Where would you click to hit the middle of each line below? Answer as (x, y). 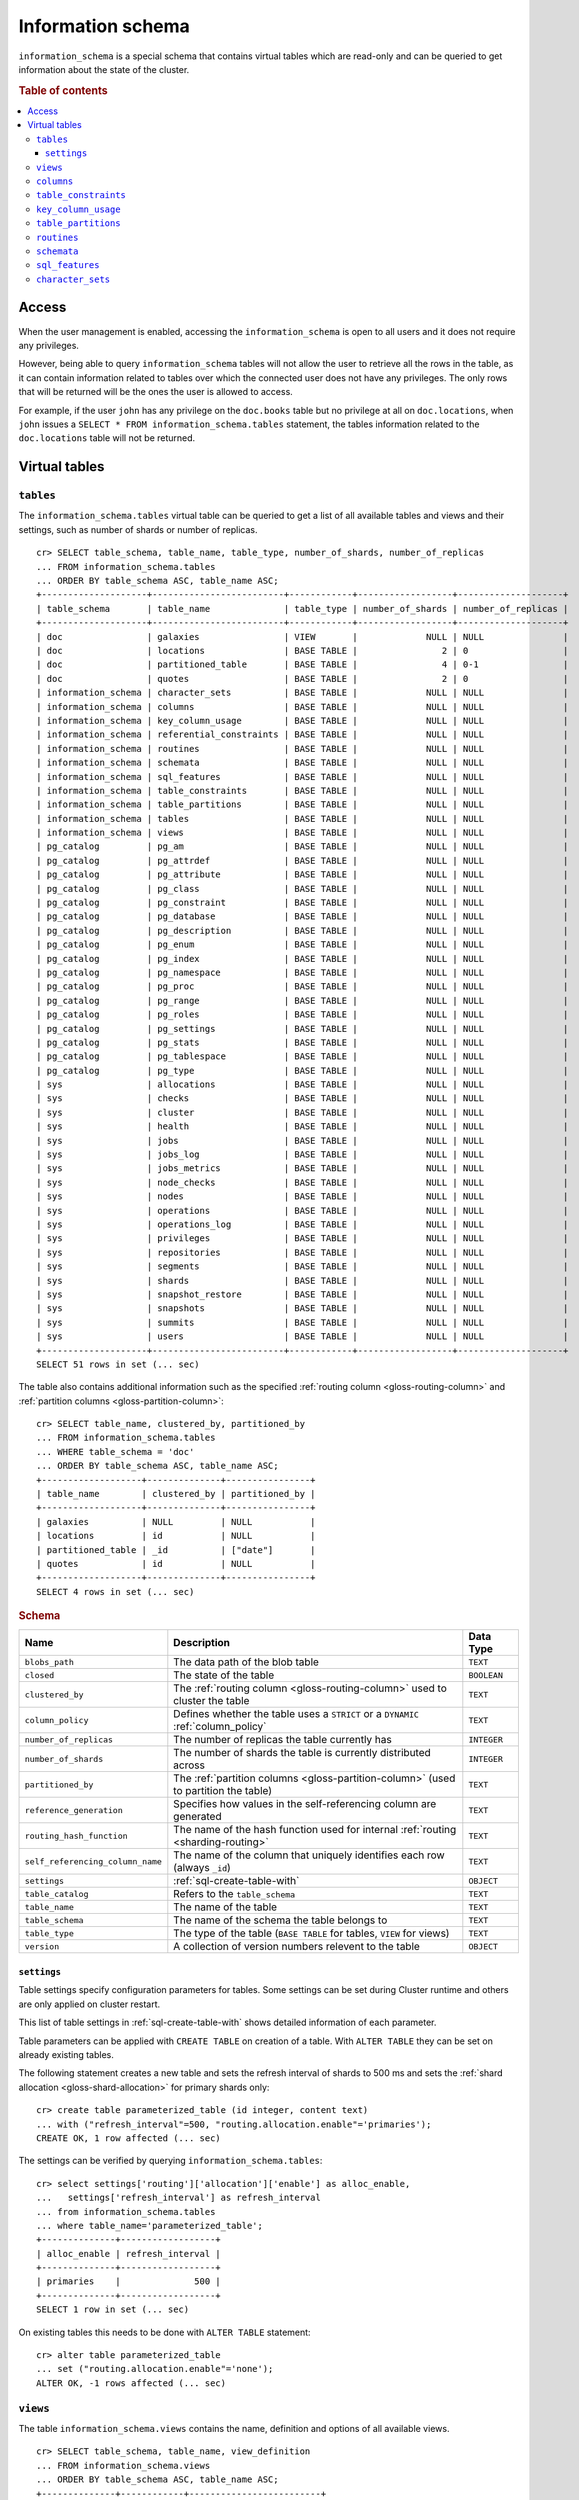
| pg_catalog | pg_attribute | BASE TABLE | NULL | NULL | (302, 874)
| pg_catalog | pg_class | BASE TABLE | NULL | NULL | (302, 888)
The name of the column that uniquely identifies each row (309, 1855)
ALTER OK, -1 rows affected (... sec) (131, 2383)
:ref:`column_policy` (220, 1727)
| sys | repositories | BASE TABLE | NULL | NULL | (302, 1252)
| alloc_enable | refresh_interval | (129, 2253)
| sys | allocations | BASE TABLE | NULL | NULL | (302, 1084)
